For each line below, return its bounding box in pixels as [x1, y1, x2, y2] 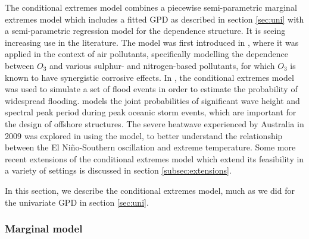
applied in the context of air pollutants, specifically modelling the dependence [5, 48, 288, 60]
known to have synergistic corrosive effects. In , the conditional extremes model [5, 71, 294, 83]
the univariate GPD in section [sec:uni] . [5, 196, 149, 208]
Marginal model [5, 221, 83, 236]
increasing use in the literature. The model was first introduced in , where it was [5, 36, 299, 48]
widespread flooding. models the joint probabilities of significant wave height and [5, 94, 300, 106]
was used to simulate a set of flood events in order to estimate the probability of [5, 83, 298, 95]
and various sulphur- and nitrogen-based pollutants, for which [49, 59, 275, 71]
